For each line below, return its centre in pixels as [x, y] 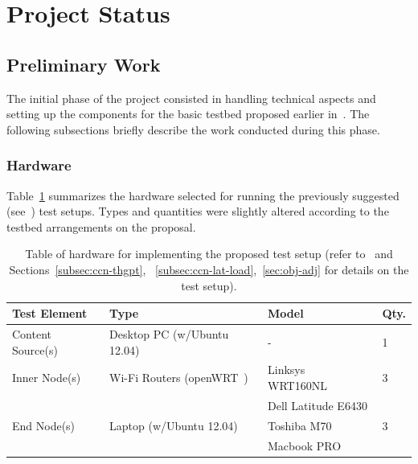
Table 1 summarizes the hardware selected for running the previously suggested [203, 195]
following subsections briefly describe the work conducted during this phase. [193, 129]
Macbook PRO [305, 445]
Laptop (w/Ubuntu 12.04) [174, 425]
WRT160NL [297, 386]
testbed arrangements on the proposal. [101, 226]
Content [32, 333]
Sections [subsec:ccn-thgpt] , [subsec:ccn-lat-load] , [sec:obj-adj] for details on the [209, 269]
